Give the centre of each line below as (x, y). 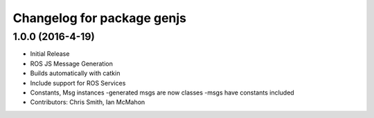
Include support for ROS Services (78, 83)
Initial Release (50, 54)
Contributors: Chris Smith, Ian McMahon (88, 102)
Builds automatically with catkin (75, 73)
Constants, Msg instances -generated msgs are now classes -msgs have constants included (162, 92)
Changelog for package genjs (100, 18)
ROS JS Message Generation (72, 63)
